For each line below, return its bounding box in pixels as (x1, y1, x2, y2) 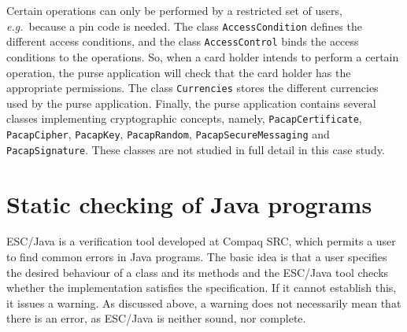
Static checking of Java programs (6, 187, 372, 219)
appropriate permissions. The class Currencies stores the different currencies (6, 79, 379, 96)
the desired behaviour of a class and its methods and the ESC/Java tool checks (6, 264, 389, 280)
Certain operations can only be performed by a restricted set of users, (6, 2, 342, 18)
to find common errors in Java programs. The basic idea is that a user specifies (6, 249, 387, 265)
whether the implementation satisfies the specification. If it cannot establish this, (6, 279, 397, 296)
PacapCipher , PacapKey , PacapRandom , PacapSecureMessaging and (6, 126, 330, 142)
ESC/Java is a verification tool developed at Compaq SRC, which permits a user (6, 233, 396, 249)
